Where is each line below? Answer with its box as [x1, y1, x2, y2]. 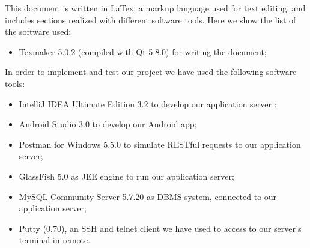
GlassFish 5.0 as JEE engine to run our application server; [19, 169, 234, 182]
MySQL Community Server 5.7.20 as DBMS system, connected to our [19, 190, 277, 202]
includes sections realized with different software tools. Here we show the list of [5, 13, 296, 26]
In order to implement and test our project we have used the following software [5, 65, 297, 78]
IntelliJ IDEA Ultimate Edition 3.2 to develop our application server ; [19, 97, 277, 110]
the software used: [5, 25, 71, 38]
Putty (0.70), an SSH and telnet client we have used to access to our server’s [19, 222, 302, 234]
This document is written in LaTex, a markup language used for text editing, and [5, 2, 306, 14]
